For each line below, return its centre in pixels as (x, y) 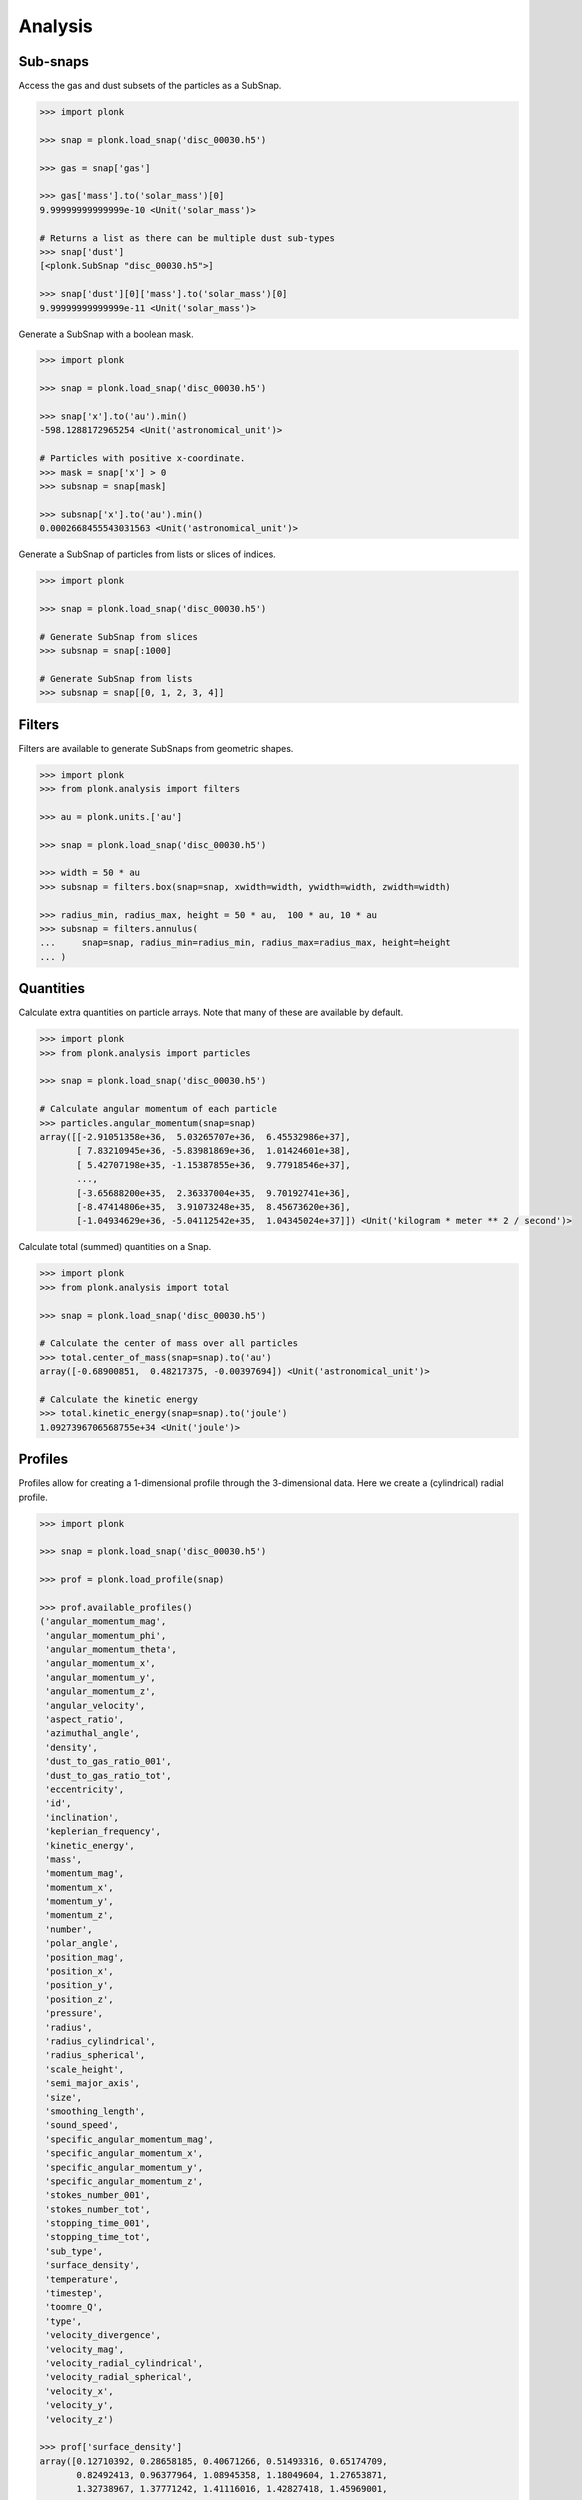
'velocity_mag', (85, 2349)
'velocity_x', (79, 2391)
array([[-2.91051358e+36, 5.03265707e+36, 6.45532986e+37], (195, 1137)
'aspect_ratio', (85, 1719)
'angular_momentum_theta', (111, 1649)
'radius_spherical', (95, 2055)
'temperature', (82, 2279)
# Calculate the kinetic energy (119, 1399)
